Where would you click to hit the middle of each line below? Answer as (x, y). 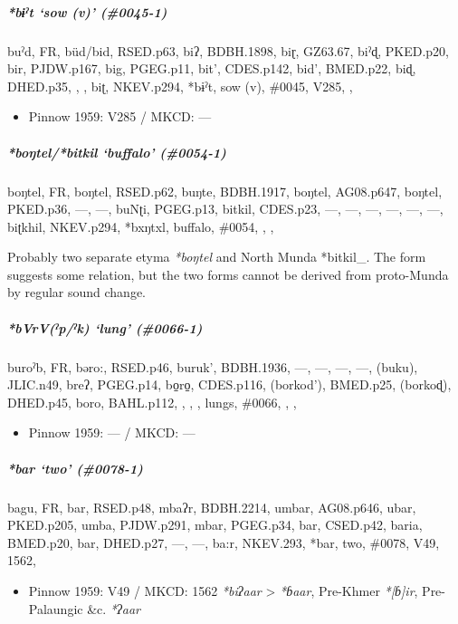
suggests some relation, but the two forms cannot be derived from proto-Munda (228, 274)
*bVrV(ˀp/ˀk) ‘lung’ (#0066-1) (105, 327)
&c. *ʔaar (114, 608)
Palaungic (56, 608)
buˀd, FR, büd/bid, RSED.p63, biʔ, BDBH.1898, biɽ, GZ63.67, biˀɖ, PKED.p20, (229, 50)
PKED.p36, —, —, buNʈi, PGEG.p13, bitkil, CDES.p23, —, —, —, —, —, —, (225, 209)
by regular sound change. (77, 292)
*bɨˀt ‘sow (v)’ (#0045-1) (87, 11)
